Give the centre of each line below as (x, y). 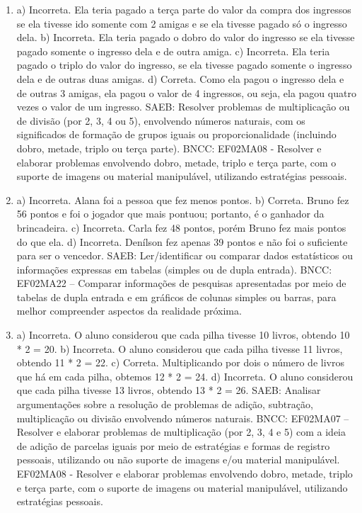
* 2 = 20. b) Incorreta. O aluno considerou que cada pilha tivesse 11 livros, (180, 348)
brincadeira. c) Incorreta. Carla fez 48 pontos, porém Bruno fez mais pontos (181, 227)
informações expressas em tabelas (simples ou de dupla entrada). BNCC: (174, 269)
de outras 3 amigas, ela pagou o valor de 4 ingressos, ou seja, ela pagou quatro (186, 92)
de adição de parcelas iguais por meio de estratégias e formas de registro (173, 445)
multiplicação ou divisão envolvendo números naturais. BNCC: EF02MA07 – (183, 418)
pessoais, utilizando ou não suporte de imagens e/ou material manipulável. (178, 460)
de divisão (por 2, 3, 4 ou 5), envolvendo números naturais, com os (161, 120)
